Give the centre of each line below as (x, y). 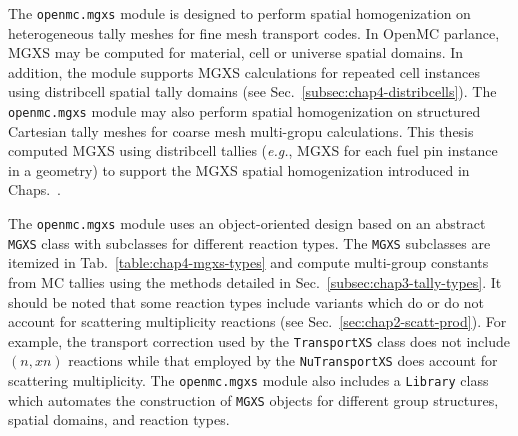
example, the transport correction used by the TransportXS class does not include (259, 340)
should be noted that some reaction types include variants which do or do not (246, 301)
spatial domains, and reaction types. (119, 419)
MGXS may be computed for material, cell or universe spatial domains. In (236, 52)
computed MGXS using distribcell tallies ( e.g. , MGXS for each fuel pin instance (253, 150)
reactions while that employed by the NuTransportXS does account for (283, 360)
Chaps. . (34, 189)
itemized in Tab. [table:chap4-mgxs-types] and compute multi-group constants (248, 262)
